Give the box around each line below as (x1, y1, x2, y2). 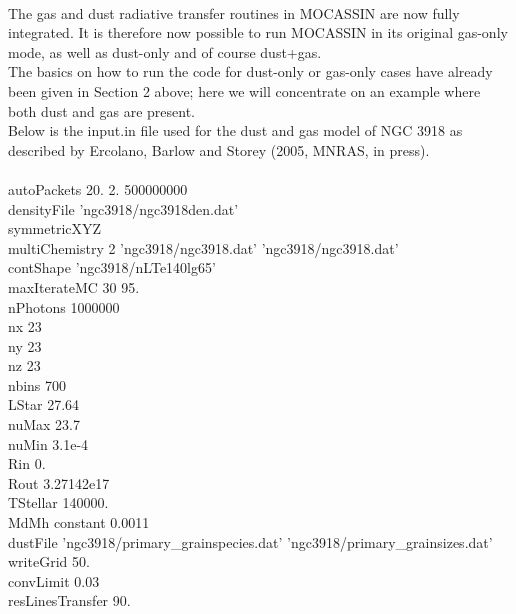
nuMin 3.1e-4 (8, 433, 89, 454)
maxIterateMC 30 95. (8, 276, 140, 297)
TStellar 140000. (8, 492, 109, 513)
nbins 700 (8, 374, 67, 395)
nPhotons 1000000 (8, 296, 120, 317)
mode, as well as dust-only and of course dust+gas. (8, 41, 322, 62)
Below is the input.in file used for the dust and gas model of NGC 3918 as (8, 120, 463, 141)
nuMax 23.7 (8, 414, 80, 435)
